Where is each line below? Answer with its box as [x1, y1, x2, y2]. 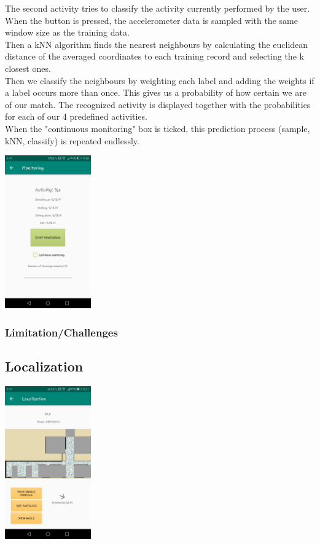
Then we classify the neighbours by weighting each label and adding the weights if [5, 74, 314, 87]
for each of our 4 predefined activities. [5, 110, 147, 123]
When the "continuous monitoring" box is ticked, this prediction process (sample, [5, 122, 310, 134]
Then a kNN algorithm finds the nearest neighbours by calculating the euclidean [5, 37, 308, 50]
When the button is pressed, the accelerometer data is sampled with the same [5, 14, 298, 26]
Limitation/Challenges [5, 324, 118, 340]
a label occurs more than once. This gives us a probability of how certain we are [5, 86, 306, 99]
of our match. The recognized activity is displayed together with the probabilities [5, 98, 311, 111]
